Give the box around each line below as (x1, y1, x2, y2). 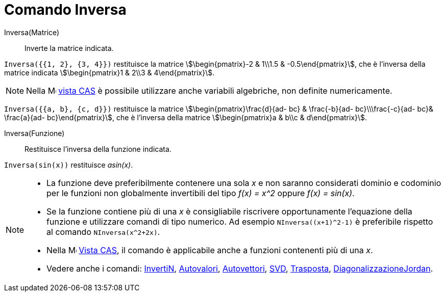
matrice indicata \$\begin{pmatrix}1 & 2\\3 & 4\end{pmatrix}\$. (4, 68, 215, 77)
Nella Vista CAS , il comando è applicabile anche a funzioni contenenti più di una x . (46, 245, 373, 255)
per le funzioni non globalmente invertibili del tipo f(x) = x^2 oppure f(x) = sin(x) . (46, 187, 355, 198)
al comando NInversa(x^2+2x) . (46, 226, 160, 237)
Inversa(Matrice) (4, 28, 60, 37)
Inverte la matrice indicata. (24, 43, 114, 52)
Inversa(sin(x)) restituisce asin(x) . (4, 160, 133, 169)
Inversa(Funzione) (4, 128, 65, 138)
